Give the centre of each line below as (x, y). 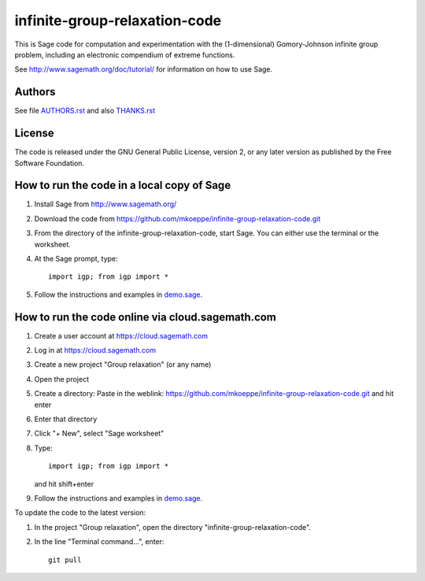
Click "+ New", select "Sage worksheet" (99, 434)
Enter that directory (66, 419)
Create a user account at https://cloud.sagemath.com (121, 335)
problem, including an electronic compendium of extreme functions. (125, 54)
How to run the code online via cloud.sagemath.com (146, 317)
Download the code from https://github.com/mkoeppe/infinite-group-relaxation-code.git (177, 218)
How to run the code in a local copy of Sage (123, 185)
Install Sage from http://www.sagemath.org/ (105, 204)
